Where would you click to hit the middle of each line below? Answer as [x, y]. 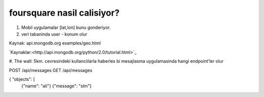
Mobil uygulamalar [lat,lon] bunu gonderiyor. [66, 27]
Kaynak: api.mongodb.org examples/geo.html [55, 43]
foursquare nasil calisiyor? [64, 13]
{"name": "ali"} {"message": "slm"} [56, 86]
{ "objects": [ [22, 79]
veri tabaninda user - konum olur [54, 34]
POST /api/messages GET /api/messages [51, 70]
